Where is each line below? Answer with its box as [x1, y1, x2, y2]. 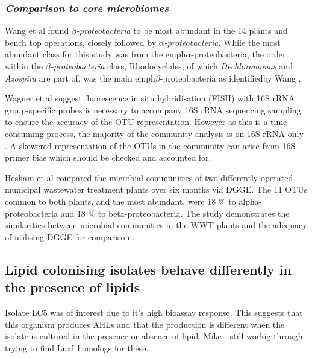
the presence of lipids [5, 278, 140, 296]
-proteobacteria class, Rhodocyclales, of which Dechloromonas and [50, 60, 293, 72]
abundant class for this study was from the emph [5, 48, 186, 60]
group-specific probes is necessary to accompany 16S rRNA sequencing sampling [5, 103, 301, 116]
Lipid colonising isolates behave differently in [5, 260, 292, 278]
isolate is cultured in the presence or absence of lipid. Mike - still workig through [5, 330, 303, 342]
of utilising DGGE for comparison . [5, 230, 135, 243]
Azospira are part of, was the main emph [5, 71, 155, 84]
